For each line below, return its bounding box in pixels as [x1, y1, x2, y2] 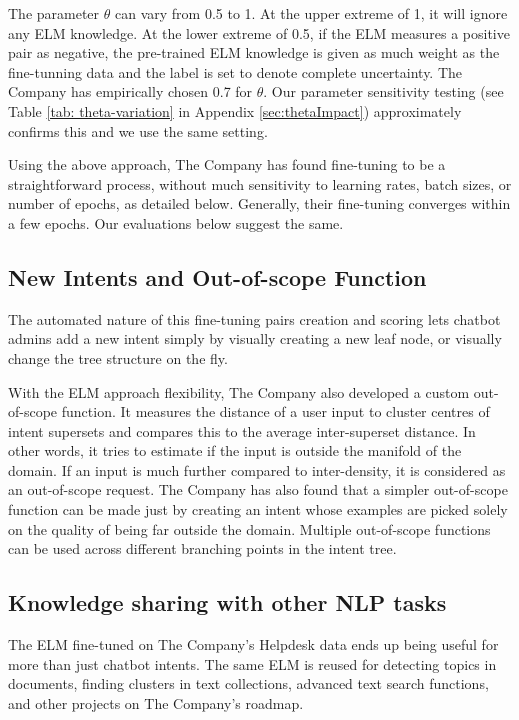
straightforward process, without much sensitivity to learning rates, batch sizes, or [8, 173, 512, 194]
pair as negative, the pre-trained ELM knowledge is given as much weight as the [8, 42, 500, 63]
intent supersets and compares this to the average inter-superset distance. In [8, 420, 476, 441]
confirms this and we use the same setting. [8, 120, 268, 141]
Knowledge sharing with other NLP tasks [8, 587, 447, 618]
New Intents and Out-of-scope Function [8, 261, 427, 292]
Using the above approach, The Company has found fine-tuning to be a [8, 154, 446, 175]
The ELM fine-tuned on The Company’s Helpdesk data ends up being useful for [8, 634, 499, 655]
